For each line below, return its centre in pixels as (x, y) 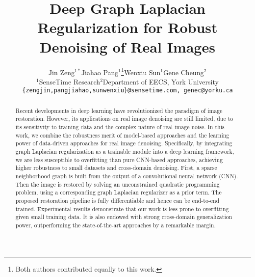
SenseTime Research (70, 81)
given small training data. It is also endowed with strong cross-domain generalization (124, 217)
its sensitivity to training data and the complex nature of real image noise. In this (120, 127)
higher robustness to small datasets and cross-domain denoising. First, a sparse (116, 168)
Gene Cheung (183, 72)
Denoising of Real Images (127, 46)
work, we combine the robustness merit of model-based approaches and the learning (122, 135)
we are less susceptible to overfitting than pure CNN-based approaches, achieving (119, 159)
